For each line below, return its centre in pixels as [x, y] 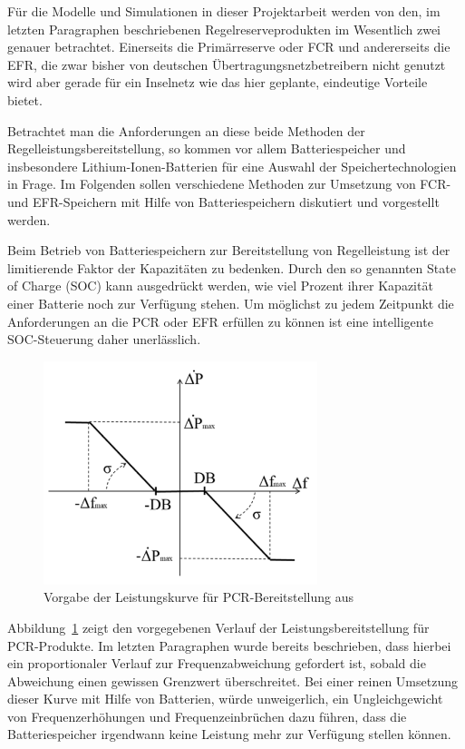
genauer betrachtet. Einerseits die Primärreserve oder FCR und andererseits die [229, 47]
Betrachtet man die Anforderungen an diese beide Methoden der [186, 130]
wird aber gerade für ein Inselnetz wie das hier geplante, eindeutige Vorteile [218, 82]
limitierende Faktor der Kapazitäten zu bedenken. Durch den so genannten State [232, 267]
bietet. [25, 99]
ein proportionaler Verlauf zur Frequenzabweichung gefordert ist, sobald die [217, 663]
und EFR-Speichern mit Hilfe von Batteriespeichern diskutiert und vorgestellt [223, 201]
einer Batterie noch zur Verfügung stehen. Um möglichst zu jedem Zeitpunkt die [231, 303]
